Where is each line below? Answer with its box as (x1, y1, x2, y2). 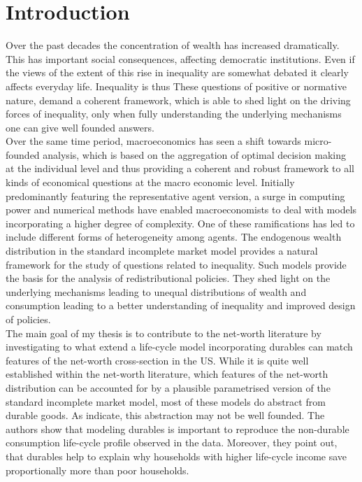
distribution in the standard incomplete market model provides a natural (6, 243, 318, 258)
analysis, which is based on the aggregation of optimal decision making (43, 147, 346, 162)
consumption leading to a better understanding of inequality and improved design (6, 298, 356, 313)
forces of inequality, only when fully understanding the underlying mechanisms (6, 106, 342, 121)
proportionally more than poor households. (6, 462, 189, 477)
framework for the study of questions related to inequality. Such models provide (6, 257, 347, 271)
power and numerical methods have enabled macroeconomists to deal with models (6, 202, 357, 217)
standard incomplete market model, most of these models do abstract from (6, 394, 326, 409)
